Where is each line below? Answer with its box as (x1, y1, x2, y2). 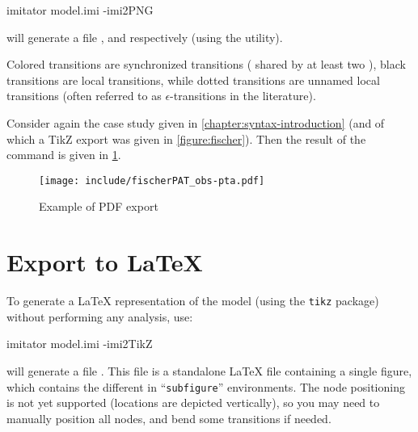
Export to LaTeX (6, 245, 203, 279)
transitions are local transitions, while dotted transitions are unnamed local (6, 71, 380, 88)
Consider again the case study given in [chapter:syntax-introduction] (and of (6, 114, 385, 131)
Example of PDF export (39, 198, 158, 215)
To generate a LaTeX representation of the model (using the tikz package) (6, 292, 379, 309)
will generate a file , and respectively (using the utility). (6, 28, 283, 45)
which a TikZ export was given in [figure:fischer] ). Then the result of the (6, 130, 366, 147)
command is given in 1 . (6, 146, 121, 163)
